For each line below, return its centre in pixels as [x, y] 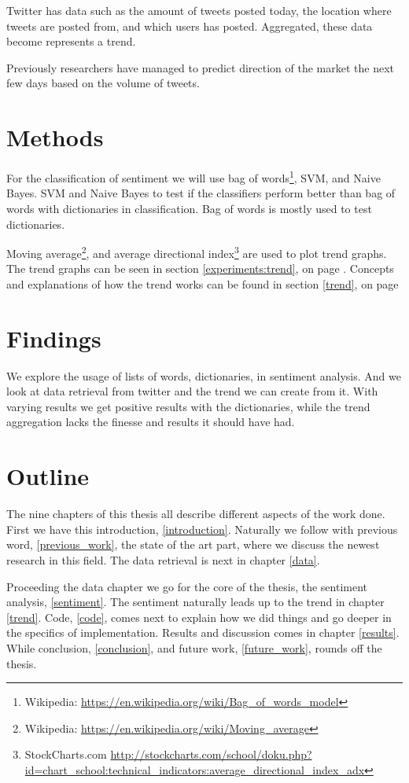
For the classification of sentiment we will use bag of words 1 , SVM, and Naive [193, 176]
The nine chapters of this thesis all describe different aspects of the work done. [196, 514]
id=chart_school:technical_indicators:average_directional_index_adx [195, 769]
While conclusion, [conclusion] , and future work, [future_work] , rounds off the [194, 647]
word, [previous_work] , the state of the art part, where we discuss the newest [193, 544]
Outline [48, 476]
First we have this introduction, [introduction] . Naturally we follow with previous [202, 529]
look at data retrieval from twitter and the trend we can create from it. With [192, 391]
